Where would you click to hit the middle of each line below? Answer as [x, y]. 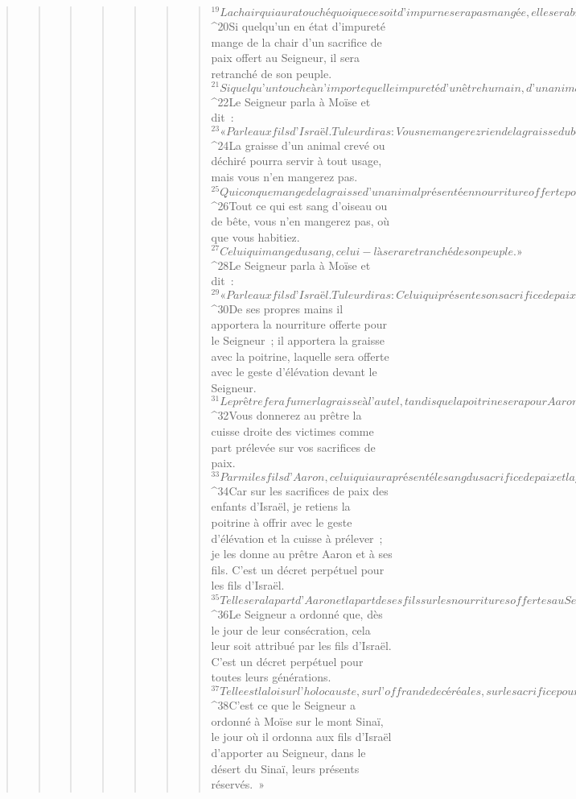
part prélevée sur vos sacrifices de [293, 447]
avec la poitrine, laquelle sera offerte [300, 356]
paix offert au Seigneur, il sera [286, 58]
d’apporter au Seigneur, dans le [288, 752]
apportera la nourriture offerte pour [299, 324]
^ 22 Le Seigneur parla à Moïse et [291, 101]
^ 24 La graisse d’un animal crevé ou [298, 145]
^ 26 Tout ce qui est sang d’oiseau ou [299, 205]
